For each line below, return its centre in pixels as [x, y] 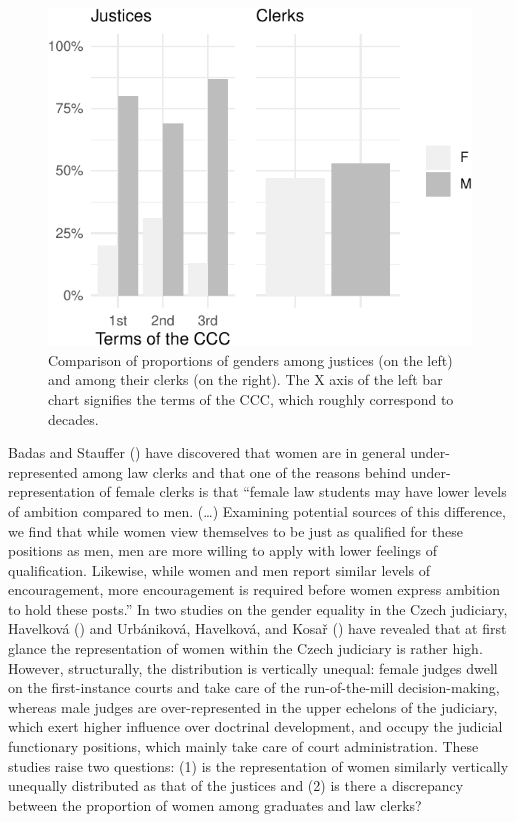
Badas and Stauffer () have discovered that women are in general [207, 452]
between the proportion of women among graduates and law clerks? [215, 804]
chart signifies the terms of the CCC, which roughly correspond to [251, 398]
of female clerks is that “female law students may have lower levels [303, 491]
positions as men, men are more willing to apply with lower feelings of [222, 550]
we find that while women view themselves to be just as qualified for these [235, 530]
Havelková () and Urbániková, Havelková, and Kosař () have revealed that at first [257, 628]
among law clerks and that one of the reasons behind [244, 471]
